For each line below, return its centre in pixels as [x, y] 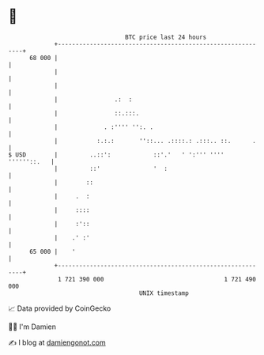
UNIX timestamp [164, 293]
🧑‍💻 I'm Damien [32, 327]
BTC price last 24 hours [166, 37]
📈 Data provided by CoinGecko [60, 308]
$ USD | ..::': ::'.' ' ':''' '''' [116, 155]
